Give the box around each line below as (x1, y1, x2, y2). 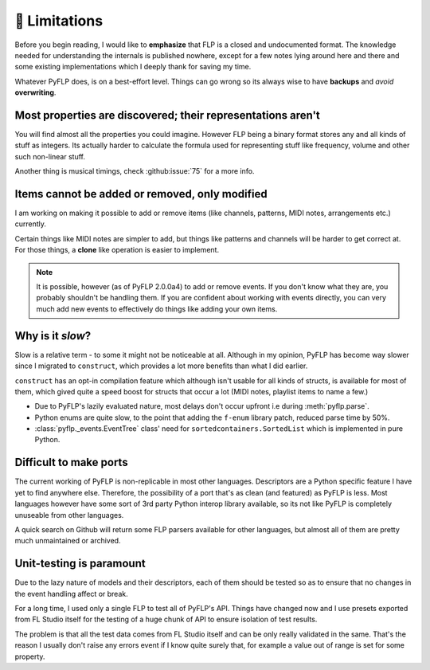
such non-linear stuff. (14, 151, 85, 161)
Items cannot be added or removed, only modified (14, 187, 268, 201)
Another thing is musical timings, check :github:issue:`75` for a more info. (14, 167, 255, 176)
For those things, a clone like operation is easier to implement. (14, 245, 219, 255)
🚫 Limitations (14, 12, 104, 29)
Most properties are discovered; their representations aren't (14, 108, 320, 122)
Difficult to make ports (14, 456, 128, 469)
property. (14, 652, 45, 661)
